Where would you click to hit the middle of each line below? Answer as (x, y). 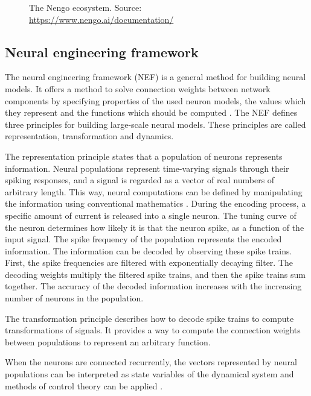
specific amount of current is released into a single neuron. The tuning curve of (151, 215)
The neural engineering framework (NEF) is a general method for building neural (155, 77)
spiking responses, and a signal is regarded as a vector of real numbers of (140, 180)
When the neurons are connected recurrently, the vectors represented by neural (151, 362)
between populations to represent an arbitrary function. (108, 341)
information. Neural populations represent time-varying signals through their (147, 168)
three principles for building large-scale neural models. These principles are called (155, 124)
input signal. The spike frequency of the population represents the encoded (143, 239)
